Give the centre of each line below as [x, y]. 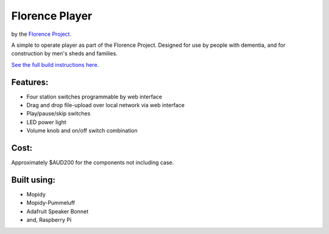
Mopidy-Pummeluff [51, 203]
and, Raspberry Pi [49, 220]
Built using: [34, 180]
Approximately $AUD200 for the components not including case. [93, 163]
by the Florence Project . [41, 34]
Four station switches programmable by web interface [94, 97]
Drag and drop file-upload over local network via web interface [106, 105]
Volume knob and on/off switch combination [82, 131]
